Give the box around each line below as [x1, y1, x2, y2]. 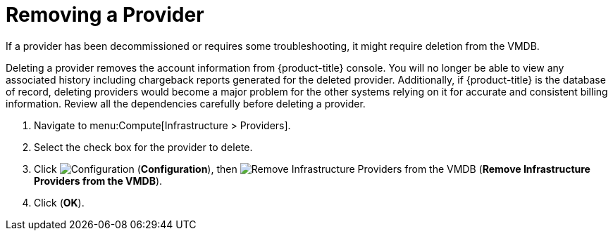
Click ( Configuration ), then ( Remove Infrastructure [34, 162, 590, 175]
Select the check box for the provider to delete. [34, 140, 253, 153]
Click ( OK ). [34, 196, 85, 209]
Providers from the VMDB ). [34, 174, 163, 187]
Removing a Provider [6, 3, 204, 27]
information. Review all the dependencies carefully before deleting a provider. [6, 97, 366, 110]
